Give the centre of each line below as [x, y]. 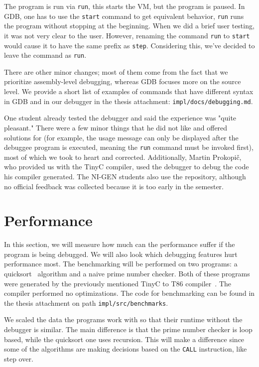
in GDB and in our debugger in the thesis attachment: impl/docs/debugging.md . [129, 101]
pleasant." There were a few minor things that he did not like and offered [116, 127]
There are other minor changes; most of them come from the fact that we [116, 71]
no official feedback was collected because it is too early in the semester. [114, 186]
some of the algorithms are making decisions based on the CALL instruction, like [126, 349]
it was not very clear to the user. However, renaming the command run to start [127, 35]
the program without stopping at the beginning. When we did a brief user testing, [129, 26]
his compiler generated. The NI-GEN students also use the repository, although [125, 176]
